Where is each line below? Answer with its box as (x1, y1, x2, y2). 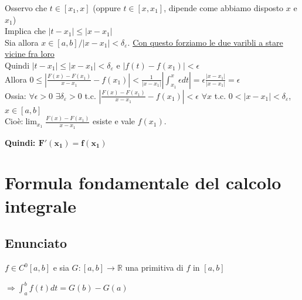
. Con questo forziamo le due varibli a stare (127, 36, 283, 48)
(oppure (93, 2, 121, 13)
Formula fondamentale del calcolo (5, 171, 281, 195)
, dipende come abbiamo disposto (164, 2, 284, 13)
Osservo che (5, 2, 47, 13)
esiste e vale (93, 115, 135, 127)
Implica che (5, 25, 46, 37)
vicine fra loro (5, 47, 55, 60)
